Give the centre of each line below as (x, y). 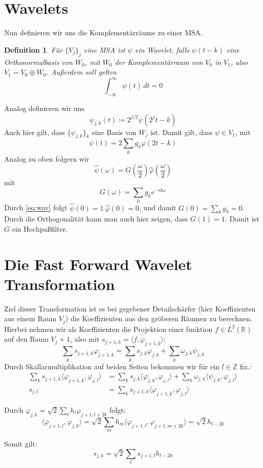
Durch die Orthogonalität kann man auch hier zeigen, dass (96, 219)
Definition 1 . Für (34, 49)
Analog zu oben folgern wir (47, 158)
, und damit (158, 207)
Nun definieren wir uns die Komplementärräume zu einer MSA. (104, 32)
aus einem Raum (30, 318)
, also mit (85, 339)
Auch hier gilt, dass (35, 132)
